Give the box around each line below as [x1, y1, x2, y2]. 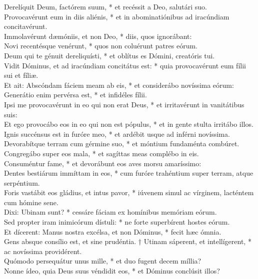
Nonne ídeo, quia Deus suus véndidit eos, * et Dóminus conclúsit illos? [4, 266, 220, 276]
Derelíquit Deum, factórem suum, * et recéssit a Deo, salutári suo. [4, 1, 207, 11]
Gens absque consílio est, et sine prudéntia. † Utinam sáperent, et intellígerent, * [4, 236, 251, 247]
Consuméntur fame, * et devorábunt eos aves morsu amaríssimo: [4, 158, 201, 168]
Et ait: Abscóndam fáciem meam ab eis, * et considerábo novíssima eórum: [4, 79, 234, 90]
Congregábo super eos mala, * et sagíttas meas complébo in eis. [4, 148, 199, 158]
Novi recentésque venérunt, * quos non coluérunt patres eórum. [4, 40, 197, 51]
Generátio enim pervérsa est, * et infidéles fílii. [4, 89, 147, 100]
